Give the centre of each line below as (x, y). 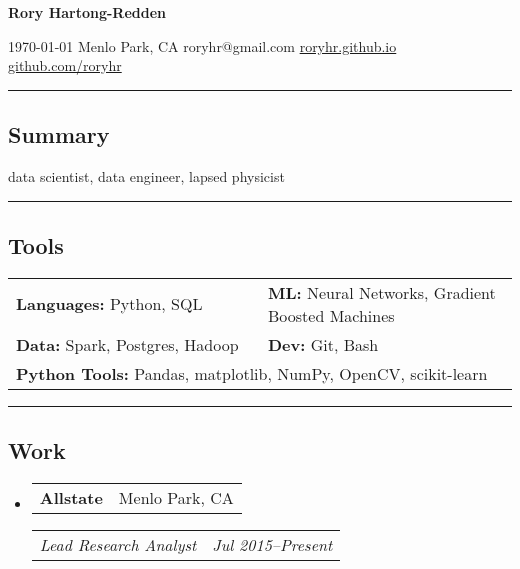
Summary (59, 134)
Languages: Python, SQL (109, 304)
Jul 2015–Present (272, 544)
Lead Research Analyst (118, 544)
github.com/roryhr (65, 65)
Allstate (71, 497)
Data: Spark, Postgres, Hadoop (127, 344)
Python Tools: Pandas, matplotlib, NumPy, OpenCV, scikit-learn (252, 373)
